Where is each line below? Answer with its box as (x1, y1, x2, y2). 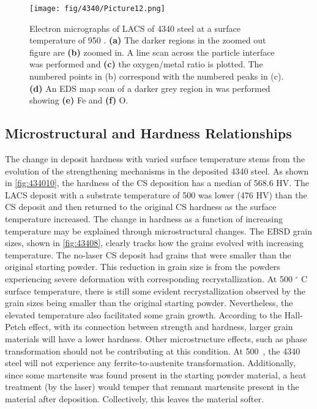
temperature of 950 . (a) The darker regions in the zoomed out (29, 34, 266, 47)
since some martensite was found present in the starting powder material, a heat (5, 368, 307, 381)
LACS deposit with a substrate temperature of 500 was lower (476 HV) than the (5, 188, 307, 201)
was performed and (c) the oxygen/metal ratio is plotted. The (29, 58, 263, 70)
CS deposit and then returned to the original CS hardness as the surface (5, 200, 277, 213)
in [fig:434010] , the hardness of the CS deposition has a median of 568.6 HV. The (5, 176, 309, 189)
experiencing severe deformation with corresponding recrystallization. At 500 (5, 272, 293, 285)
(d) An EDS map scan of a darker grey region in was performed (29, 81, 270, 94)
